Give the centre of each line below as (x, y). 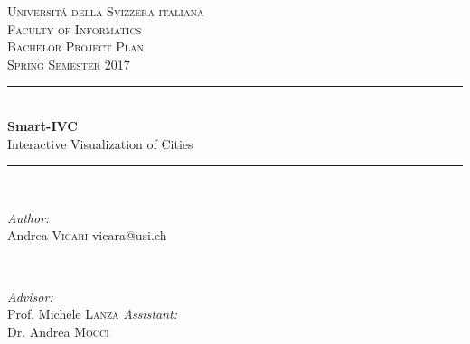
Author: (28, 217)
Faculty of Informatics (75, 28)
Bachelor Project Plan (75, 46)
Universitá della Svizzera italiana (106, 11)
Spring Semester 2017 (69, 64)
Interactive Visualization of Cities (100, 143)
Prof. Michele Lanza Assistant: (93, 314)
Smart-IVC (42, 125)
